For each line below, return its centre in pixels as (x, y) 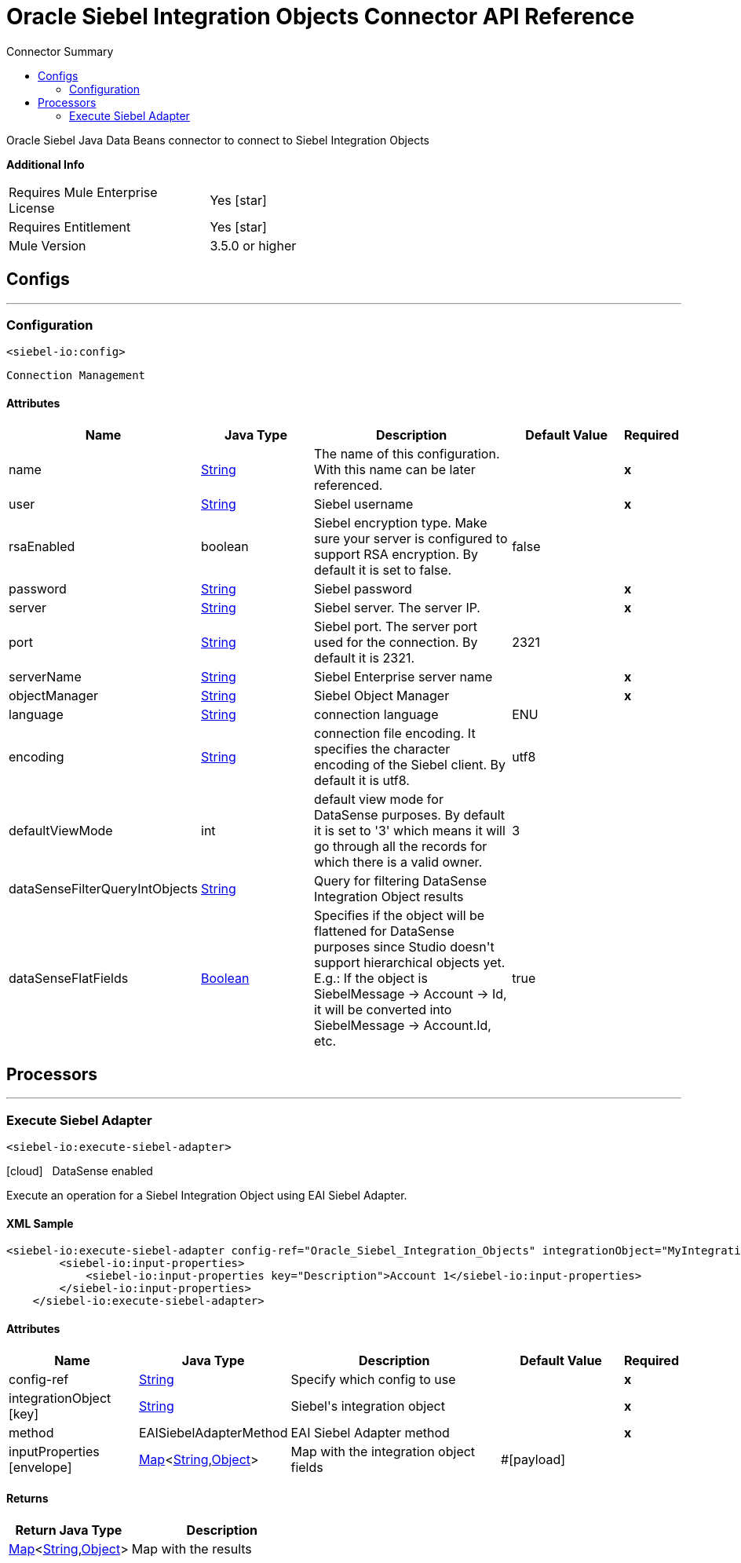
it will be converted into (383, 1009)
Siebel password (363, 588)
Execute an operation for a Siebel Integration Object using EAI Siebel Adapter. (207, 1196)
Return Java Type (69, 1530)
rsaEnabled (42, 546)
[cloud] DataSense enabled (80, 1171)
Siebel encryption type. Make (401, 522)
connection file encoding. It (395, 733)
